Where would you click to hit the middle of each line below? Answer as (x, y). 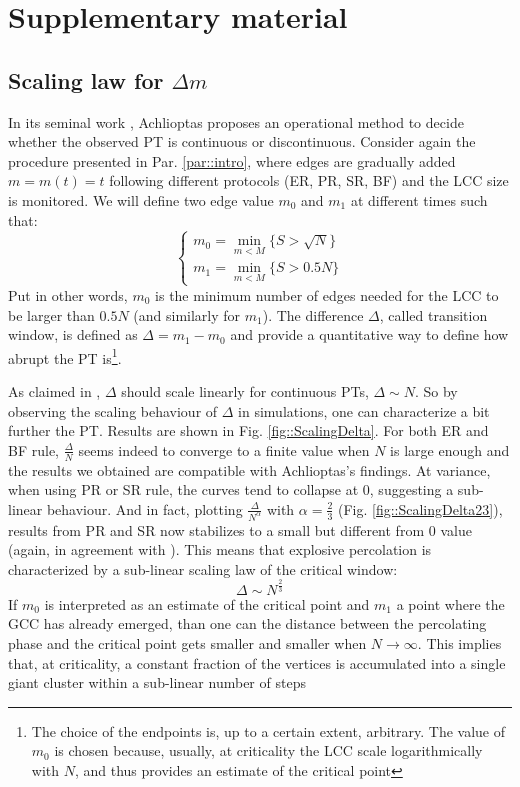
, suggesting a (411, 489)
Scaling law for (86, 79)
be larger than (51, 314)
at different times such (419, 199)
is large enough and (450, 449)
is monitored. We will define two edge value (141, 199)
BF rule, (33, 449)
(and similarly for (187, 314)
